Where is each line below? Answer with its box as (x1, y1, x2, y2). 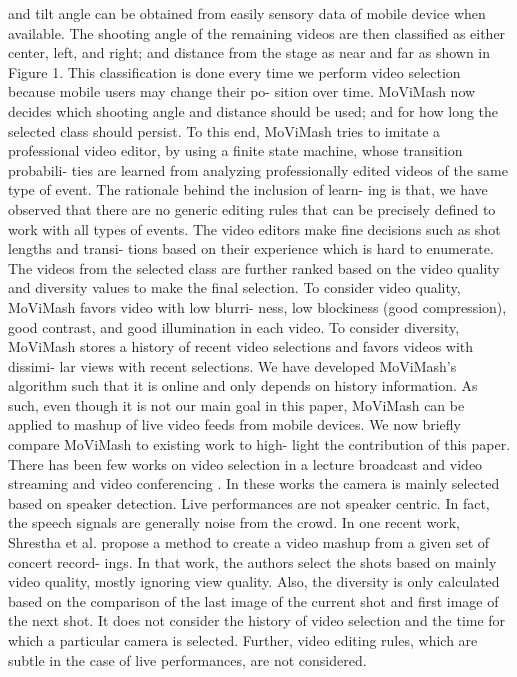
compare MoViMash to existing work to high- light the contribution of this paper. (8, 434, 511, 455)
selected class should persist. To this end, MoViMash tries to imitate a (8, 120, 441, 141)
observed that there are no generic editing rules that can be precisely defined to (8, 198, 496, 219)
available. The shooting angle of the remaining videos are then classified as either (8, 22, 506, 43)
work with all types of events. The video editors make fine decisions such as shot (8, 218, 501, 239)
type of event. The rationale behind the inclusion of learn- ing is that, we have (8, 179, 488, 200)
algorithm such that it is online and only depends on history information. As (8, 375, 478, 396)
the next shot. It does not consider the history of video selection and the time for (8, 610, 506, 631)
